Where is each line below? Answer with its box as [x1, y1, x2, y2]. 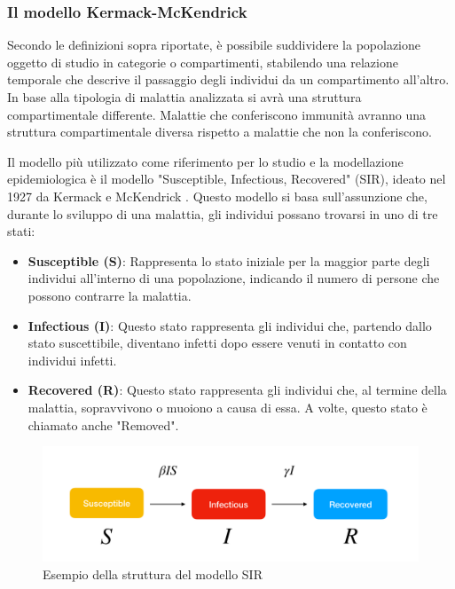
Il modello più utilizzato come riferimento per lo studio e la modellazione [7, 152, 404, 170]
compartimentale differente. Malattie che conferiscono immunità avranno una [7, 105, 426, 123]
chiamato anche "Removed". [27, 415, 179, 434]
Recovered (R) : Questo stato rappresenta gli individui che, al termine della [27, 381, 447, 399]
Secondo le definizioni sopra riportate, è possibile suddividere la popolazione [7, 35, 421, 54]
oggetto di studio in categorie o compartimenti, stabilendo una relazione [7, 52, 398, 71]
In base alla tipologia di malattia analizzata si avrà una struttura [7, 88, 362, 106]
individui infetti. [27, 350, 117, 369]
